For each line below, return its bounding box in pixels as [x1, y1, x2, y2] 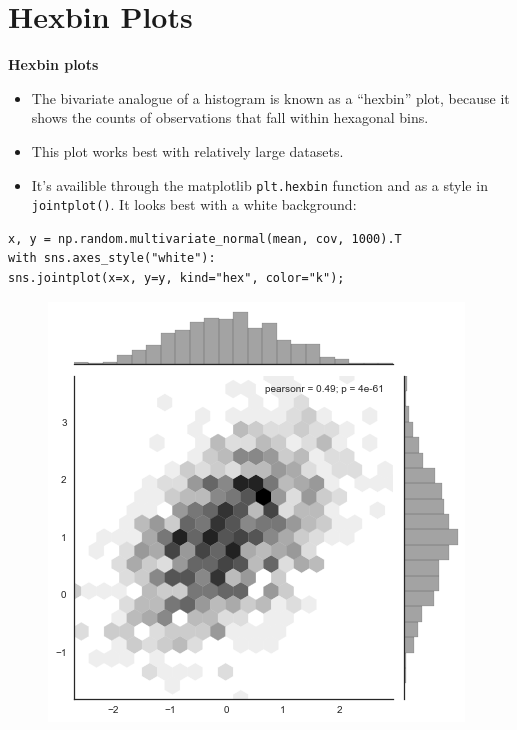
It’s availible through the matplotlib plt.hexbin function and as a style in [31, 174, 488, 195]
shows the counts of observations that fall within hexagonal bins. [31, 107, 429, 128]
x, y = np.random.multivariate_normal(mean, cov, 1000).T [8, 231, 402, 246]
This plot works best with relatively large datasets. [31, 140, 344, 161]
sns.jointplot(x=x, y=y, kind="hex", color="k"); [8, 271, 345, 285]
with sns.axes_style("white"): [8, 251, 216, 266]
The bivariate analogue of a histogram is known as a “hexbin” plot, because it [31, 87, 510, 108]
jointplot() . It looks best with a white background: [31, 194, 357, 215]
